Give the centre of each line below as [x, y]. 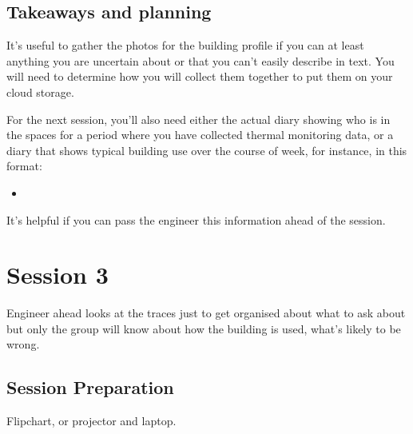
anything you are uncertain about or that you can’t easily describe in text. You [201, 60]
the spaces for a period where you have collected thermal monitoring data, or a [200, 135]
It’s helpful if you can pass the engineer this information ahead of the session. [196, 219]
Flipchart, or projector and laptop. [91, 421]
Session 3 [58, 275]
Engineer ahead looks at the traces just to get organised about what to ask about [206, 313]
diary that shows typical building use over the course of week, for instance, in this [207, 150]
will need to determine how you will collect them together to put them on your [200, 76]
